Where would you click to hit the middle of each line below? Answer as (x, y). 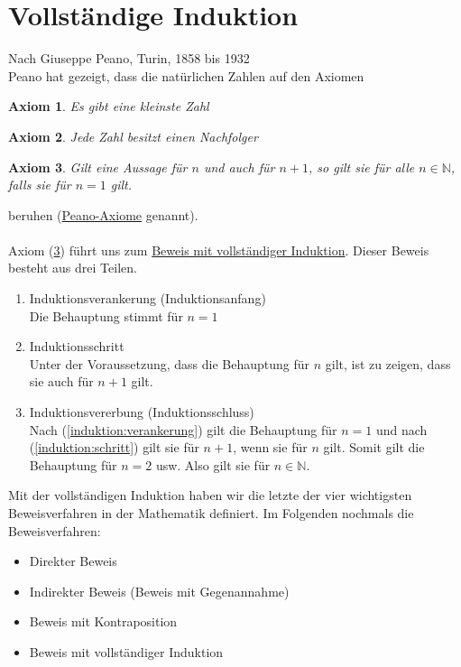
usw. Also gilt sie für (213, 464)
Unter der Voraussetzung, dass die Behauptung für (170, 363)
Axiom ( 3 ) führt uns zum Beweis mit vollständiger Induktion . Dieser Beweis (219, 250)
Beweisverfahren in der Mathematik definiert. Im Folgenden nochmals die (211, 513)
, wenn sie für (270, 447)
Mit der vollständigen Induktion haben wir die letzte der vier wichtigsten (210, 495)
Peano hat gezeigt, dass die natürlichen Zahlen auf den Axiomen (186, 75)
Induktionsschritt (77, 346)
